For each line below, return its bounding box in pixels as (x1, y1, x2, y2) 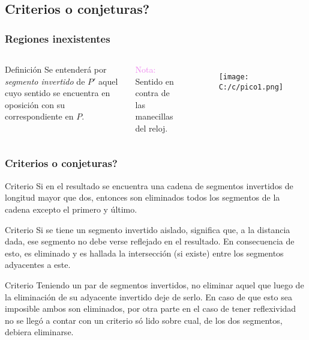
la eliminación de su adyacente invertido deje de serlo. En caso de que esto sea (5, 290, 292, 303)
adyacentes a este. (5, 258, 71, 271)
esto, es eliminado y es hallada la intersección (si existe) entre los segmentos (5, 246, 284, 259)
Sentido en (135, 74, 174, 87)
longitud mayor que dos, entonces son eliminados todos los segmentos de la (5, 191, 280, 204)
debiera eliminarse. (5, 326, 74, 338)
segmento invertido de (5, 74, 85, 87)
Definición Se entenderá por (5, 63, 107, 75)
